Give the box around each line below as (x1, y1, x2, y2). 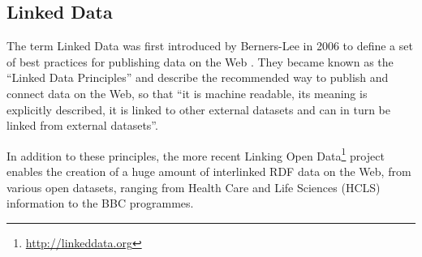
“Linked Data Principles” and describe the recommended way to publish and (6, 69, 389, 86)
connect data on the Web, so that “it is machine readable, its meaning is (6, 84, 368, 101)
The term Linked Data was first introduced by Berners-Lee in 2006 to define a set (6, 37, 413, 54)
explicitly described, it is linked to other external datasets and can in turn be (6, 101, 390, 118)
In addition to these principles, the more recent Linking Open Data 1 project (6, 144, 385, 164)
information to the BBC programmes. (6, 195, 194, 212)
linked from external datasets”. (6, 117, 158, 134)
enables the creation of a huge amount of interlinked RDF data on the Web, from (6, 163, 411, 180)
